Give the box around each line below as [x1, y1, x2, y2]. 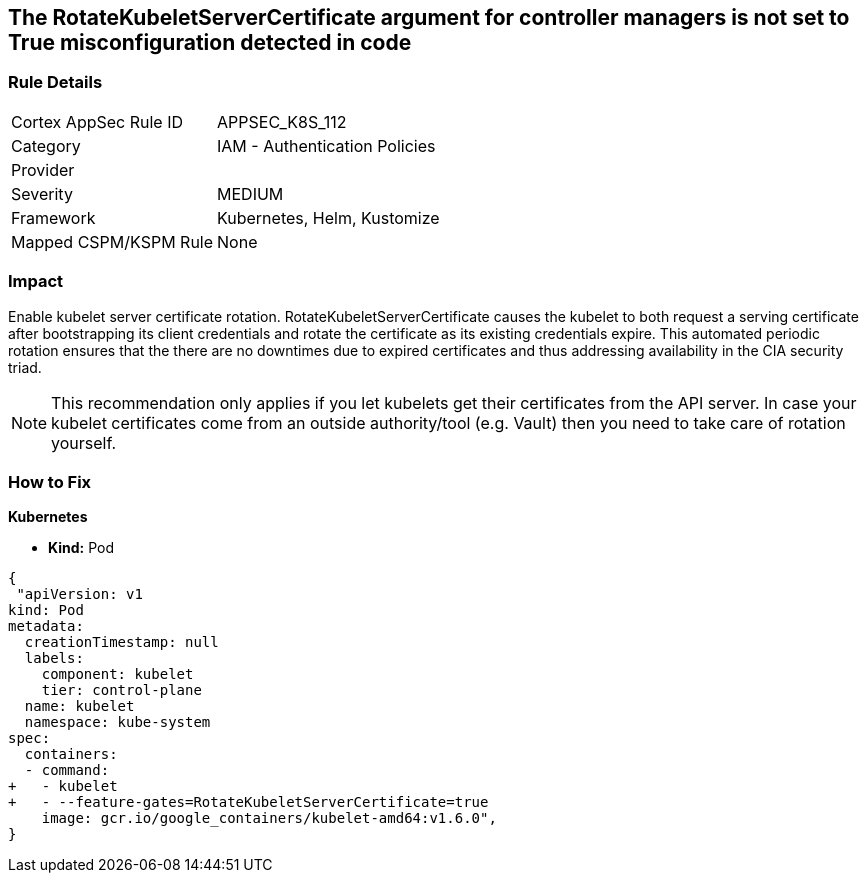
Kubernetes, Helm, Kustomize [217, 207, 440, 228]
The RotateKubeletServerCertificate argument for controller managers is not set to [8, 5, 850, 30]
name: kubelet [24, 698, 135, 715]
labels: [24, 650, 84, 667]
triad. [8, 358, 42, 376]
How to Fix [8, 471, 92, 492]
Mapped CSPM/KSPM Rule [11, 231, 214, 252]
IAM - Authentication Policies [217, 135, 436, 156]
